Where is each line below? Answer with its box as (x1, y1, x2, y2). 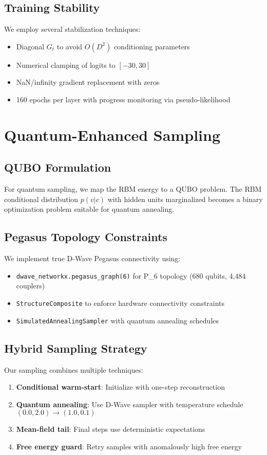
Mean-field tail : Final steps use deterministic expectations (16, 424, 205, 434)
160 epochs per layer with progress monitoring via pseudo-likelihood (16, 94, 231, 104)
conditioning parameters (113, 41, 190, 51)
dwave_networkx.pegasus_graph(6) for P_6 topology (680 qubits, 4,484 (16, 270, 246, 281)
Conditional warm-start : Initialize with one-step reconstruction (16, 381, 225, 392)
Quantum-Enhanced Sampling (4, 124, 220, 145)
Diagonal (16, 41, 45, 51)
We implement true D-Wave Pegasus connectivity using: (4, 253, 181, 264)
